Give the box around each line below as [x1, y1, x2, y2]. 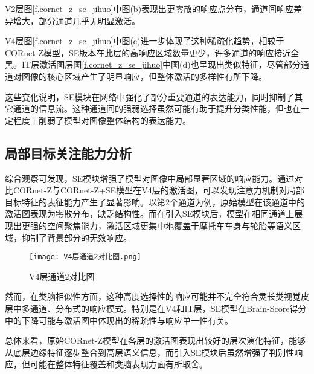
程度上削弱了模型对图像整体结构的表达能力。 [13, 114, 191, 126]
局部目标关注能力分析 [5, 143, 132, 162]
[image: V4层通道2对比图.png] [29, 253, 141, 262]
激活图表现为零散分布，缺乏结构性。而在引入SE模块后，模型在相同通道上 [5, 207, 295, 220]
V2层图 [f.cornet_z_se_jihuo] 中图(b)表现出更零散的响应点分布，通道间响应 [5, 2, 294, 15]
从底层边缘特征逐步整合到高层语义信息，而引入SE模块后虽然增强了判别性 [5, 346, 295, 358]
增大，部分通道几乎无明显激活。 [13, 14, 140, 27]
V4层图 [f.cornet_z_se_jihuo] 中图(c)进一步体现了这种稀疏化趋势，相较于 [5, 34, 284, 47]
